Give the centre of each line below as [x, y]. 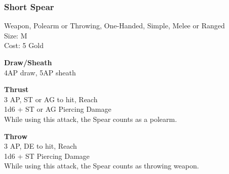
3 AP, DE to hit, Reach [41, 146]
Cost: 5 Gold [24, 45]
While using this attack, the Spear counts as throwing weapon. [102, 166]
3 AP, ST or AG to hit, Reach [51, 99]
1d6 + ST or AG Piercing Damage [58, 109]
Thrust [16, 89]
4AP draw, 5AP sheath [40, 72]
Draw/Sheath [28, 62]
